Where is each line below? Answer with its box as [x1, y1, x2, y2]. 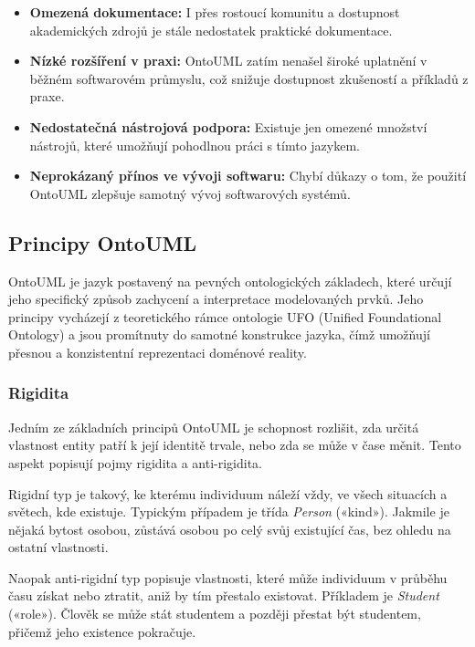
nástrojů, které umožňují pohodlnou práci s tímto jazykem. [29, 135, 360, 154]
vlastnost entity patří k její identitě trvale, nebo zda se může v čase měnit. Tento [8, 435, 461, 454]
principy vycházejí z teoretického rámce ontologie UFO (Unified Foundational [8, 307, 442, 326]
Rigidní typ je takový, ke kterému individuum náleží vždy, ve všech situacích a [8, 484, 448, 503]
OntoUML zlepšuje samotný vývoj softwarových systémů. [29, 183, 351, 203]
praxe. [29, 87, 65, 106]
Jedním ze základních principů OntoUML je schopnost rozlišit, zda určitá [8, 417, 419, 436]
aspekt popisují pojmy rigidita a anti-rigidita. [8, 453, 262, 472]
